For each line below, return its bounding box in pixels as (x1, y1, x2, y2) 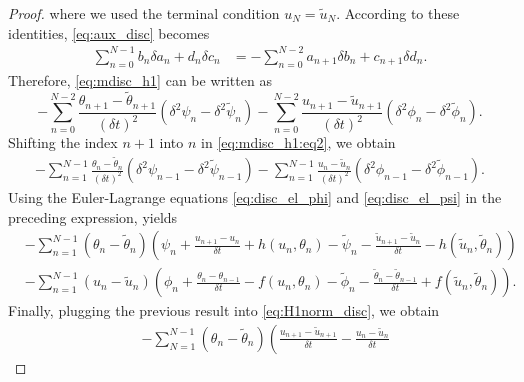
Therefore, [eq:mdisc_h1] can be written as (8, 69, 272, 90)
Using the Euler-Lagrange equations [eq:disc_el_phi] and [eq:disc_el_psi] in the (8, 186, 502, 207)
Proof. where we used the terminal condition (8, 3, 280, 23)
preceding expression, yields (8, 206, 178, 227)
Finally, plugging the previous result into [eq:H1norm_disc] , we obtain (8, 300, 440, 321)
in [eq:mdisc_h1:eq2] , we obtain (201, 132, 396, 153)
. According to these (336, 3, 460, 23)
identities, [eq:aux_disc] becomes (8, 22, 210, 43)
